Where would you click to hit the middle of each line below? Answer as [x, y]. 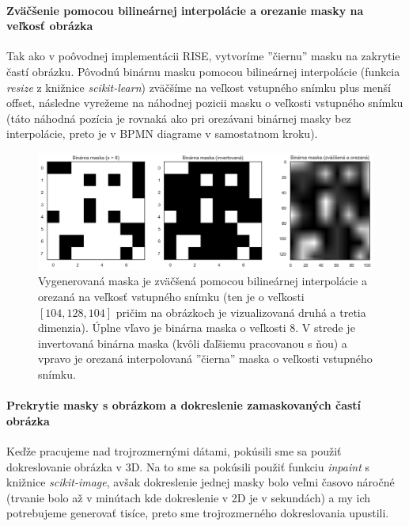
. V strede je [325, 328]
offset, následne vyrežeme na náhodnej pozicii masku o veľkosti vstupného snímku [205, 103]
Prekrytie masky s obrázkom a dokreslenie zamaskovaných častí [184, 405]
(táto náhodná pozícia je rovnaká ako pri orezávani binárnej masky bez [179, 118]
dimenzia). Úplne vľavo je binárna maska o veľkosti [162, 328]
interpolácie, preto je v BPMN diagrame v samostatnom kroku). [162, 133]
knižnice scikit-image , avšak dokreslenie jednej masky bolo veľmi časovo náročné [201, 482]
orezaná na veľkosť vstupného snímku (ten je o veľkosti [171, 296]
